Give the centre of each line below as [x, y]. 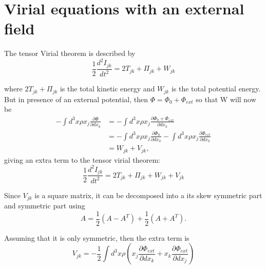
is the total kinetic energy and [107, 89]
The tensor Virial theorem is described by [70, 53]
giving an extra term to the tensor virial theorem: [82, 159]
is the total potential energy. [216, 89]
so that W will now [226, 99]
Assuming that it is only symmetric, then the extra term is [97, 237]
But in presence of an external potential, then [76, 99]
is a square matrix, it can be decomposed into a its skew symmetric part [148, 195]
